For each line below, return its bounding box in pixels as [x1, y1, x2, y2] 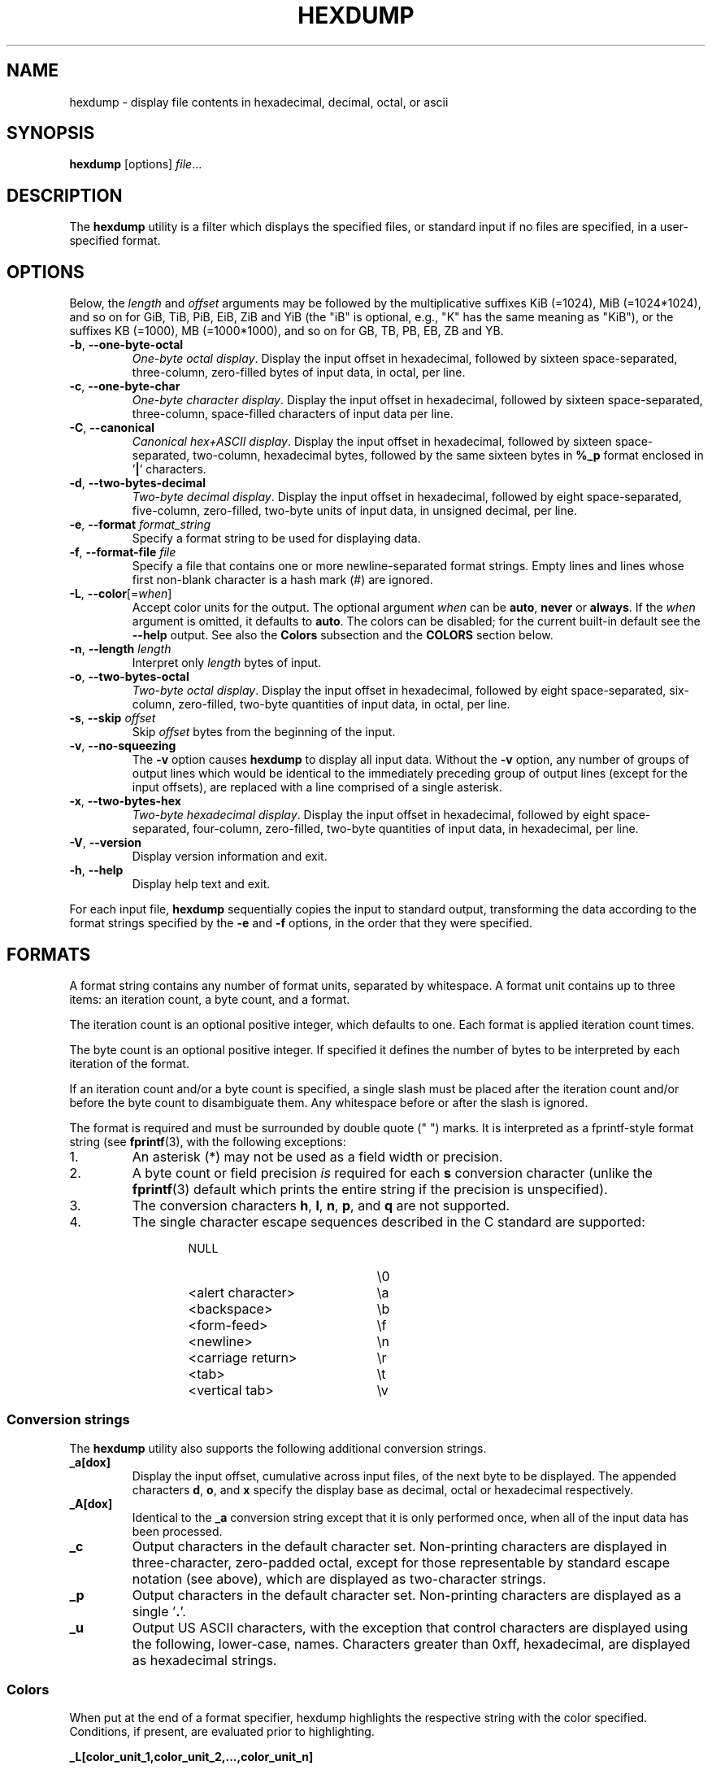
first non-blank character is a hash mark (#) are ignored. [132, 573, 433, 587]
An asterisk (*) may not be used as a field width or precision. [132, 1148, 503, 1165]
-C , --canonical [69, 421, 154, 435]
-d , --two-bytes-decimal [69, 476, 206, 490]
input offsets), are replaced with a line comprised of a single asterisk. [132, 780, 502, 795]
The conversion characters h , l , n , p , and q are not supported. [132, 1197, 510, 1214]
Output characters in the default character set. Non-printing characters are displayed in [132, 1537, 667, 1554]
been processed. [132, 1524, 223, 1538]
